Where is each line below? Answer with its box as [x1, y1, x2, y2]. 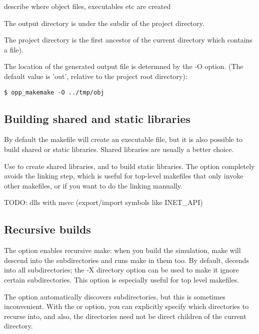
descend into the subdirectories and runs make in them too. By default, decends [4, 254, 249, 265]
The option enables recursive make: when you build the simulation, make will [4, 245, 241, 255]
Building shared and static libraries [4, 110, 190, 126]
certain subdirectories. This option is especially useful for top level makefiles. [4, 274, 239, 284]
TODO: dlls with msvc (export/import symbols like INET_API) [4, 197, 203, 207]
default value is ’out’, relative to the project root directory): [4, 70, 187, 81]
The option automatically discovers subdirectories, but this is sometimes [4, 291, 225, 301]
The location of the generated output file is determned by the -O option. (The [4, 61, 243, 71]
